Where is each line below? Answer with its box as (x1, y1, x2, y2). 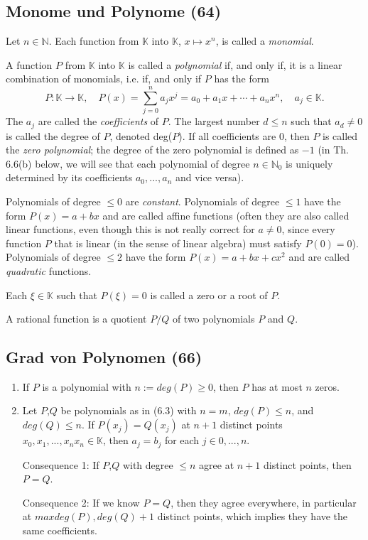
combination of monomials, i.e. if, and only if (6, 71, 202, 86)
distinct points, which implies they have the (157, 509, 348, 524)
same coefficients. (22, 522, 97, 537)
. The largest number (168, 114, 260, 129)
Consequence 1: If (22, 457, 99, 472)
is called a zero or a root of (150, 287, 268, 302)
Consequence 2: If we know (22, 495, 140, 509)
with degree (122, 457, 173, 472)
